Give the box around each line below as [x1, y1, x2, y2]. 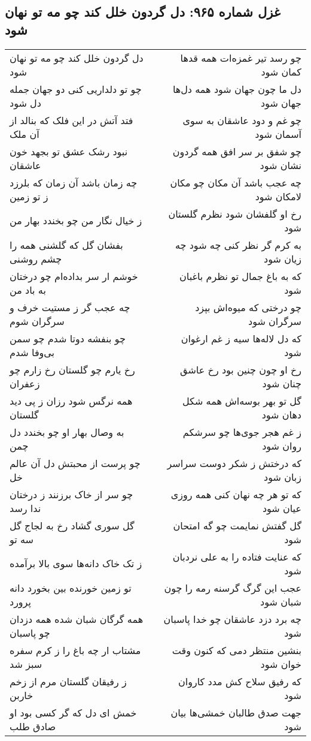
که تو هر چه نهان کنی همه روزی [170, 487, 301, 501]
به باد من [10, 282, 46, 297]
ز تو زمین [10, 189, 48, 203]
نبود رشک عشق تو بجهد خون [10, 144, 128, 158]
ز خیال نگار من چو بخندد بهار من [10, 213, 142, 228]
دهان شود [261, 407, 301, 421]
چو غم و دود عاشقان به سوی [182, 113, 301, 127]
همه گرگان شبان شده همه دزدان [10, 612, 144, 626]
